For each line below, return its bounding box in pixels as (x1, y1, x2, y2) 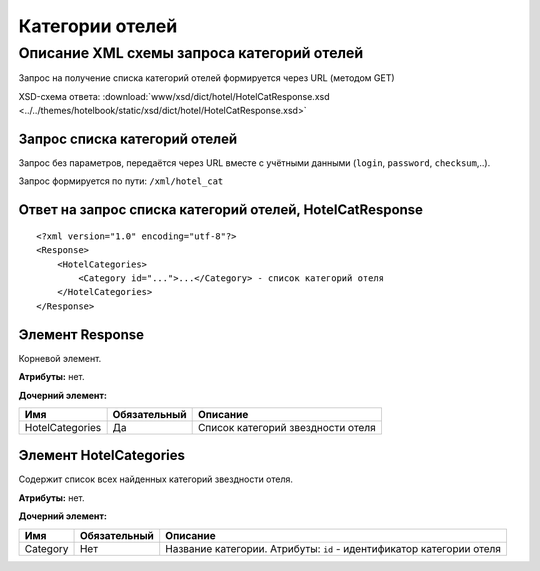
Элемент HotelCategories (18, 447, 185, 464)
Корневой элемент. (18, 352, 102, 364)
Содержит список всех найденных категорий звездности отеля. (18, 473, 294, 485)
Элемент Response (18, 326, 145, 343)
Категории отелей (18, 15, 178, 37)
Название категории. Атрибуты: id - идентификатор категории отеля (165, 541, 502, 555)
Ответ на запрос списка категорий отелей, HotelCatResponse (18, 201, 424, 219)
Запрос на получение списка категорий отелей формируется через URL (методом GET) (18, 72, 395, 84)
